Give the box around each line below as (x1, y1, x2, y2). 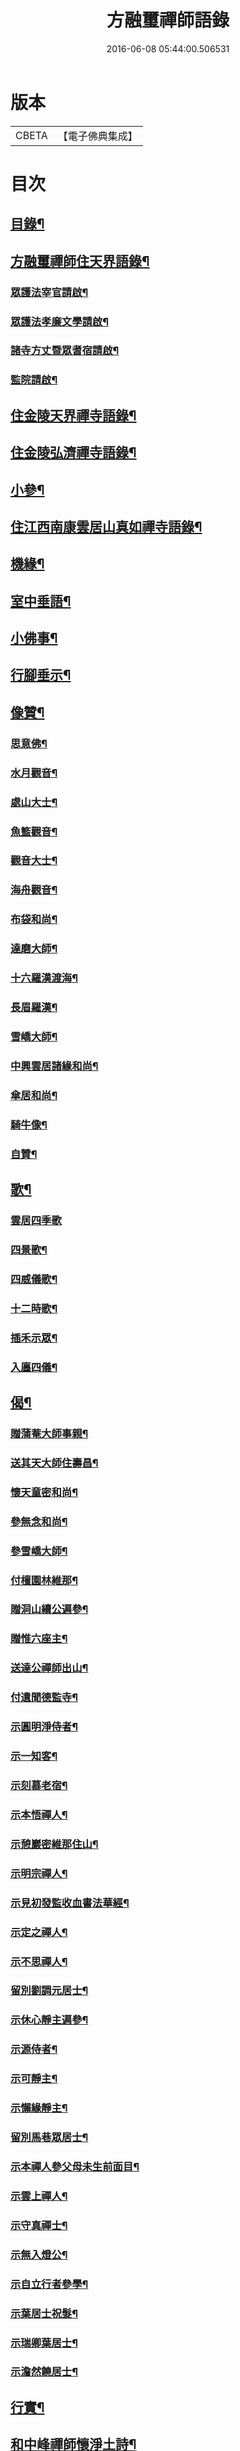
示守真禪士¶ (10, 2218, 68, 2232)
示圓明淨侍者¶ (10, 1720, 78, 1734)
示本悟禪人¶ (10, 1807, 68, 1821)
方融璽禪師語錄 (106, 9, 230, 32)
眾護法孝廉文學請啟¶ (10, 314, 110, 328)
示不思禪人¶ (10, 1954, 68, 1968)
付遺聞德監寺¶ (10, 1691, 78, 1705)
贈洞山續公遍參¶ (10, 1602, 89, 1616)
